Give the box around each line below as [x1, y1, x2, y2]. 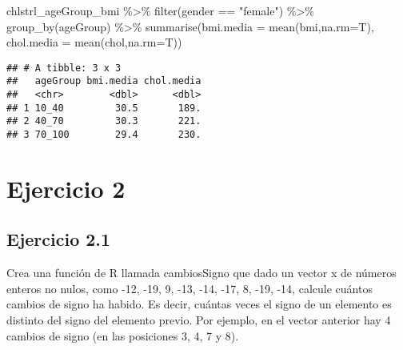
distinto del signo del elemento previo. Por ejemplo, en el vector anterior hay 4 [6, 312, 391, 328]
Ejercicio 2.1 [6, 227, 111, 251]
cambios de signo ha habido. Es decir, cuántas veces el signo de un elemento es [6, 296, 392, 312]
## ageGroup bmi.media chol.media [6, 75, 201, 87]
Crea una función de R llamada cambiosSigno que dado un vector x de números [6, 264, 397, 281]
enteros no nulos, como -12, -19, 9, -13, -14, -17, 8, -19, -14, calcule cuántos [6, 280, 373, 296]
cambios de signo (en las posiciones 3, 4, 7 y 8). [6, 327, 239, 344]
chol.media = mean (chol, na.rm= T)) [6, 34, 182, 50]
